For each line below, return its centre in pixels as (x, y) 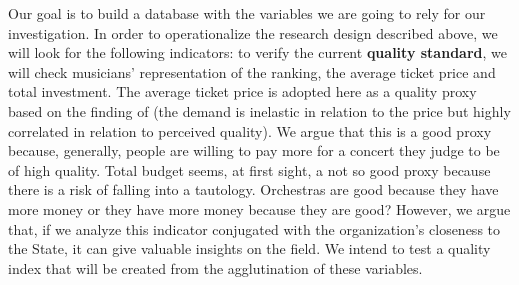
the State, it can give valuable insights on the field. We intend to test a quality (249, 248)
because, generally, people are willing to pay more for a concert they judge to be (254, 150)
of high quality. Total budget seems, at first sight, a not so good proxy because (249, 169)
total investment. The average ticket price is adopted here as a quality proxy (242, 91)
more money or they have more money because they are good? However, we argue (259, 208)
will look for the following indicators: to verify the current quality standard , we (257, 52)
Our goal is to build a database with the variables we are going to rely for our (247, 13)
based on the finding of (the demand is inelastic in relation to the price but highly (259, 110)
